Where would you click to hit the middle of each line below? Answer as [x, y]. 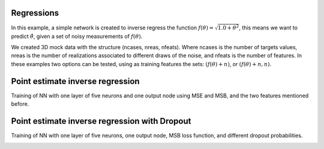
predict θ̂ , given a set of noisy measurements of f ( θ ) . [77, 36]
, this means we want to [268, 28]
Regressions [35, 13]
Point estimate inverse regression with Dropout [101, 121]
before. [20, 104]
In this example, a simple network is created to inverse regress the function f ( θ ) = [112, 28]
